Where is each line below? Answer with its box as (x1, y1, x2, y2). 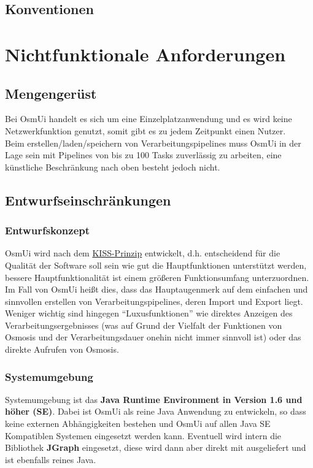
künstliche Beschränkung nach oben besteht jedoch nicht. (5, 160, 220, 173)
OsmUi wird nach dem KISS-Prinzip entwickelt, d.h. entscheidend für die (5, 247, 280, 259)
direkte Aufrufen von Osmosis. (5, 343, 119, 356)
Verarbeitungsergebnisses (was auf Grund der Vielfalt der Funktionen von (5, 318, 282, 331)
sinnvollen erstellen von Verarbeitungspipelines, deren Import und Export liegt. (5, 294, 303, 307)
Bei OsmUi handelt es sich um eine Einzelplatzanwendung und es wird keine (5, 112, 292, 125)
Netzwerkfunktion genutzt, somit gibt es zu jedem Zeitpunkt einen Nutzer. (5, 124, 286, 137)
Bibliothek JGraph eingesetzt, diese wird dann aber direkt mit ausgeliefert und (5, 441, 306, 454)
